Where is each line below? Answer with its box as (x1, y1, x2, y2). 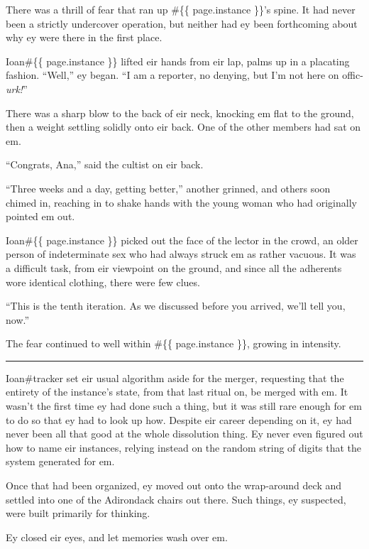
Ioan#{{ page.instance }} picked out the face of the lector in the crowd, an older (6, 232, 358, 247)
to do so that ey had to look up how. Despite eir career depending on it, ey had (6, 412, 352, 427)
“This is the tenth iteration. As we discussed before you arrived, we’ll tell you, (6, 298, 346, 313)
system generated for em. (6, 454, 115, 469)
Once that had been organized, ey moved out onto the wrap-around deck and (6, 478, 342, 493)
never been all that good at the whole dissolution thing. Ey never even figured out (6, 426, 363, 441)
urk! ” (6, 81, 28, 96)
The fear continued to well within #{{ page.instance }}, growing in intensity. (6, 336, 341, 351)
